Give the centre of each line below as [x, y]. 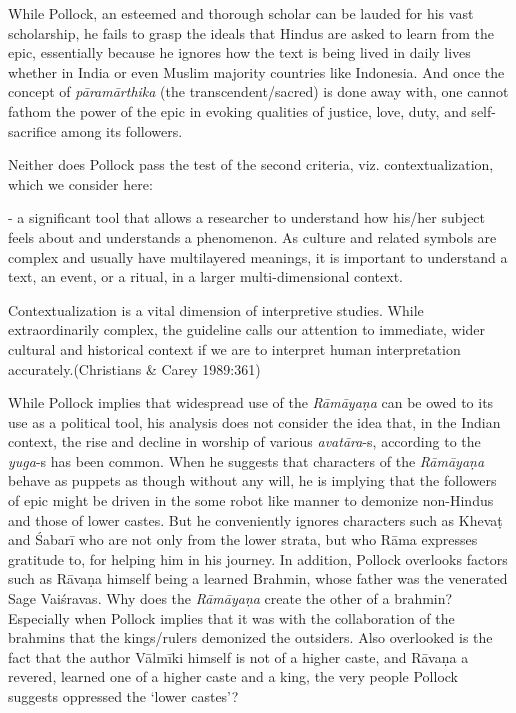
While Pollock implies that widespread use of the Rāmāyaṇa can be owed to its [251, 402]
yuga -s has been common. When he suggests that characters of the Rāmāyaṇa [246, 460]
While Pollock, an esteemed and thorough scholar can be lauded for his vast [241, 13]
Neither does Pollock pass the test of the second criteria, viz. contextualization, [251, 164]
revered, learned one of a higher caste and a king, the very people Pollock [233, 676]
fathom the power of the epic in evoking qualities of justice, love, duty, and [237, 110]
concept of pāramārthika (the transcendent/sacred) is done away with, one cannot [258, 91]
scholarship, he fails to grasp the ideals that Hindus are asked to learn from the [251, 32]
